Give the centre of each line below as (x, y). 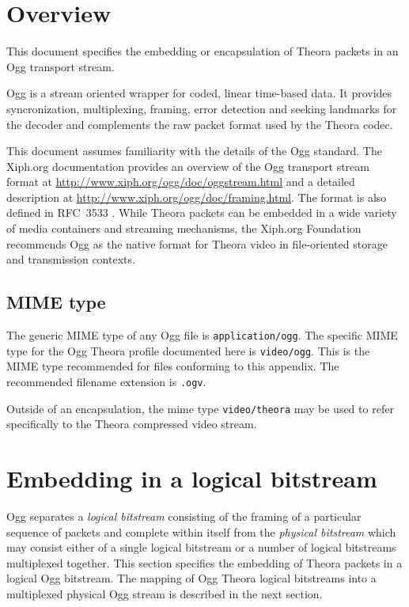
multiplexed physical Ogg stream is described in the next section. (165, 593)
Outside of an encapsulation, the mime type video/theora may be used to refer (200, 408)
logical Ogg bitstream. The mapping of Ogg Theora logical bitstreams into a (191, 578)
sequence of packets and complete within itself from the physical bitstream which (201, 531)
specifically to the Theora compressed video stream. (132, 424)
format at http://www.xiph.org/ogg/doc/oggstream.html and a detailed (181, 182)
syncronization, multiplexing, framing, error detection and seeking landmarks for (202, 108)
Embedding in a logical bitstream (192, 478)
